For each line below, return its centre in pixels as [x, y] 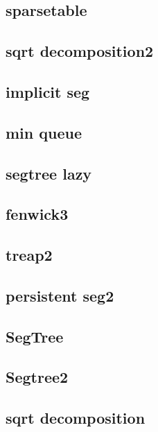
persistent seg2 [60, 295]
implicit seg [48, 91]
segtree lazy [49, 173]
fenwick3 [37, 214]
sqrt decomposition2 [80, 51]
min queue [44, 132]
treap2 [29, 255]
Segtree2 [37, 377]
